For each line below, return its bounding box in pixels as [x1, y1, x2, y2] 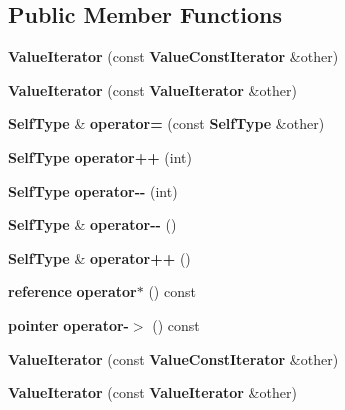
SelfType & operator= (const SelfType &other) [8, 113, 325, 134]
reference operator [8, 281, 137, 302]
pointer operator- [8, 314, 129, 335]
